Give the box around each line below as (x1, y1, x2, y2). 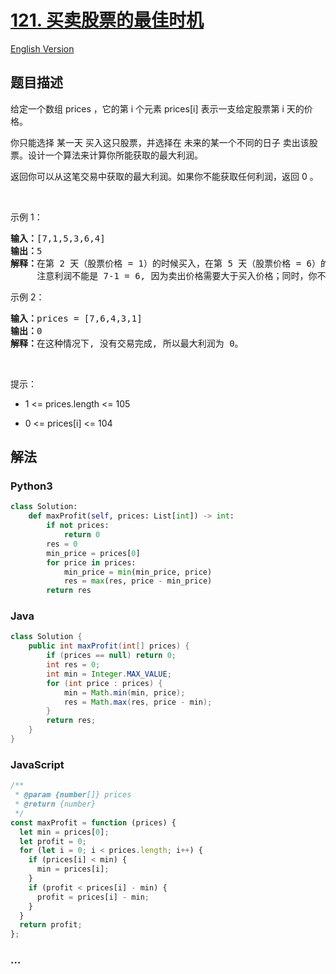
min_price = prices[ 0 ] (46, 548, 141, 558)
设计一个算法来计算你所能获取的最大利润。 (27, 149, 203, 161)
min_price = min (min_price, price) (63, 567, 213, 577)
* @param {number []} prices (14, 790, 132, 800)
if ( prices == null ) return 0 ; (46, 651, 177, 661)
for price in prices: (46, 557, 137, 568)
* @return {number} (14, 799, 97, 810)
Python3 (10, 479, 53, 493)
